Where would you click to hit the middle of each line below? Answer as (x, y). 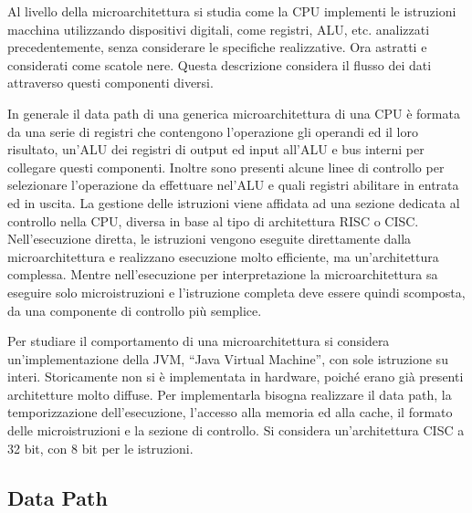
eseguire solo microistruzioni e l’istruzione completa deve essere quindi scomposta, (236, 292)
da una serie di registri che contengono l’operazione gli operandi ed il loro (213, 131)
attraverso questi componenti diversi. (110, 83)
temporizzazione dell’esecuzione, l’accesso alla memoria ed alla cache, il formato (230, 412)
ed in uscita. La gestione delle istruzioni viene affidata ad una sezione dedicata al (234, 202)
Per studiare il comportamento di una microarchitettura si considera (199, 341)
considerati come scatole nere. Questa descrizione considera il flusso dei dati (220, 64)
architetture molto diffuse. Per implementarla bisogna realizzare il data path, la (230, 394)
